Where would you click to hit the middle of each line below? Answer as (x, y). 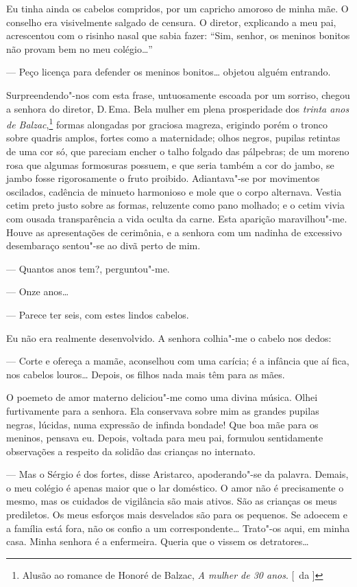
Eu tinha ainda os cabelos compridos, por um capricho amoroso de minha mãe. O (177, 8)
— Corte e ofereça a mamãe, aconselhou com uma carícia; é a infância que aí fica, (178, 361)
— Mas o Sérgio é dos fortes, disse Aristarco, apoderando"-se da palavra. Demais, (177, 474)
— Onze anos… (38, 291)
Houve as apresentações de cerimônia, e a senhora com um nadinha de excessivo (174, 232)
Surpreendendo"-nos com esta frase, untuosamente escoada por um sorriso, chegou (178, 94)
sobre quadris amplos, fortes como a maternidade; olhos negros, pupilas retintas (173, 138)
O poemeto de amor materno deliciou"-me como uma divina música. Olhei (162, 397)
